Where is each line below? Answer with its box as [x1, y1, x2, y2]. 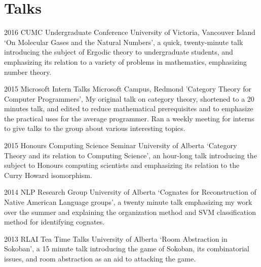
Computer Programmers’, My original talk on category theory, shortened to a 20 [4, 93, 254, 104]
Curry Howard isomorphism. [4, 169, 92, 180]
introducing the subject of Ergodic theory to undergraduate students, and [4, 47, 233, 57]
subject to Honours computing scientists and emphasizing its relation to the [4, 160, 240, 170]
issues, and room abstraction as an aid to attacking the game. [4, 253, 196, 263]
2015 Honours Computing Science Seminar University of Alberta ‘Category [4, 140, 237, 151]
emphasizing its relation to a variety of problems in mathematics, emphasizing [4, 56, 247, 67]
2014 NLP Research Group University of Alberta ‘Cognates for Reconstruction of [4, 187, 256, 197]
